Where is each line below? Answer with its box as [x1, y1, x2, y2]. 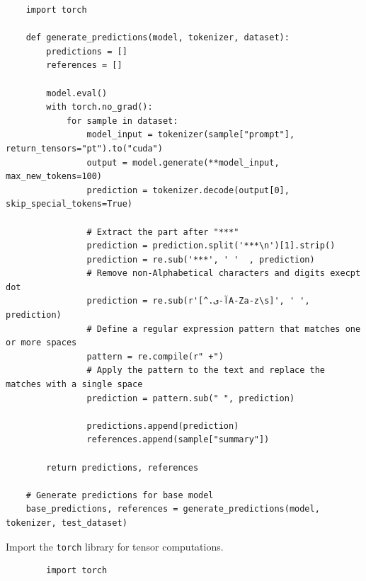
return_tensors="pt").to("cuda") [6, 143, 163, 154]
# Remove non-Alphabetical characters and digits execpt [86, 268, 361, 279]
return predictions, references [46, 462, 199, 473]
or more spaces [6, 338, 77, 348]
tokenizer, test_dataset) [6, 517, 127, 528]
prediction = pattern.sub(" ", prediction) [86, 393, 295, 403]
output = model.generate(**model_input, [86, 157, 280, 168]
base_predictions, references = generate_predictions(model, [25, 504, 320, 514]
